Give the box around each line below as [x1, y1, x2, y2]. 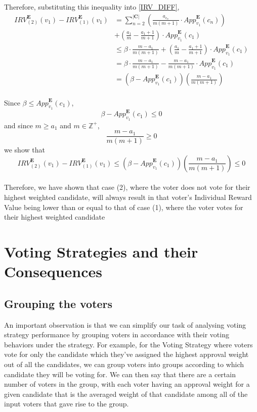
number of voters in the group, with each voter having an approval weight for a [4, 379, 250, 389]
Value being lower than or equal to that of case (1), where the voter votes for [4, 201, 243, 212]
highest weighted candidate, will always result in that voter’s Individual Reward [4, 192, 252, 202]
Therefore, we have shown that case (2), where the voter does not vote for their [4, 182, 250, 192]
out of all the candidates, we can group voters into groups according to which [4, 358, 244, 369]
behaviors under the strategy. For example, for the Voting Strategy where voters [4, 339, 253, 349]
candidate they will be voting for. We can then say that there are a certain [4, 369, 236, 379]
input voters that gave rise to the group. [4, 398, 129, 409]
